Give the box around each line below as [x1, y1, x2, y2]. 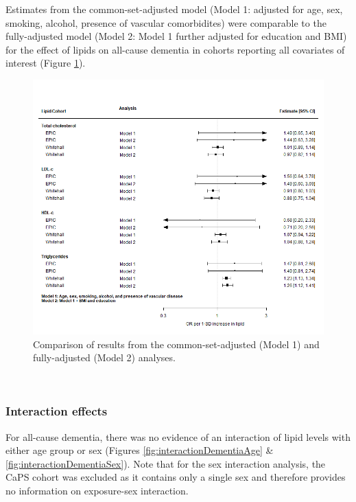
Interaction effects [5, 402, 108, 420]
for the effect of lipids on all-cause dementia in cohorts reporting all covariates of [5, 42, 345, 56]
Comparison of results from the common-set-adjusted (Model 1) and [33, 336, 320, 351]
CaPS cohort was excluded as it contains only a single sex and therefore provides [5, 470, 346, 484]
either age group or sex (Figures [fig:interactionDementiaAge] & [5, 443, 274, 457]
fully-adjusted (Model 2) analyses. [33, 350, 176, 365]
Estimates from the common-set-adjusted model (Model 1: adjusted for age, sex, [5, 2, 343, 16]
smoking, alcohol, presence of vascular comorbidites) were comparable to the [5, 15, 327, 30]
